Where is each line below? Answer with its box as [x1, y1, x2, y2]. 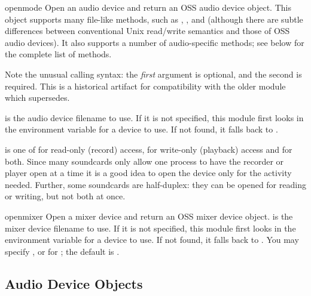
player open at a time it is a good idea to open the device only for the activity [5, 166, 292, 179]
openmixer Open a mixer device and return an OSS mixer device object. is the [5, 209, 293, 222]
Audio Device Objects [5, 274, 143, 292]
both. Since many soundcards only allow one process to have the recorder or [5, 155, 284, 167]
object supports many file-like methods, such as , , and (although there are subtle [5, 13, 303, 25]
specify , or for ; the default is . [5, 245, 120, 257]
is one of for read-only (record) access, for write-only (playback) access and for [5, 143, 292, 155]
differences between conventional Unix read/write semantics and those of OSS [5, 24, 290, 37]
